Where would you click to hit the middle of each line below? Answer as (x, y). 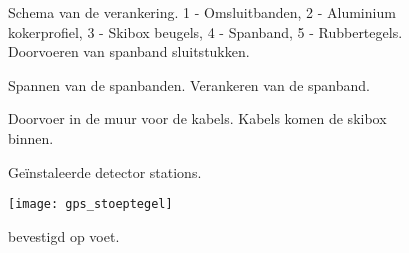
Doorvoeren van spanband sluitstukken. (129, 51)
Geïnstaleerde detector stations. (105, 171)
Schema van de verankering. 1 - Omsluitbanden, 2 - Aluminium (202, 12)
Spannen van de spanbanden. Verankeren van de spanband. (189, 84)
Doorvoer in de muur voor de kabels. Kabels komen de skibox (197, 118)
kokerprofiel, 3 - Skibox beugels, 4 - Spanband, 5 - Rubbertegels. (205, 31)
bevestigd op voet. (64, 235)
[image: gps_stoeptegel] (90, 204)
